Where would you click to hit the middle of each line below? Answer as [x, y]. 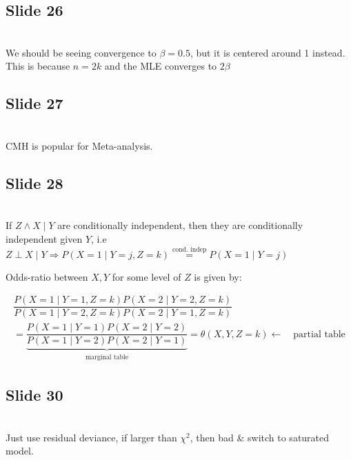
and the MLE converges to [161, 66]
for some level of [147, 276]
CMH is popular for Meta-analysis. [79, 145]
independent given [44, 238]
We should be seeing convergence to [81, 52]
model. [20, 451]
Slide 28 [34, 182]
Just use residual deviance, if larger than [91, 437]
